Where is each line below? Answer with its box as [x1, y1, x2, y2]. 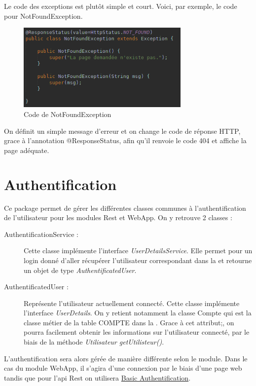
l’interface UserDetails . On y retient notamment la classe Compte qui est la [24, 308, 252, 318]
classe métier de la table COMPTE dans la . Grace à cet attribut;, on [24, 317, 234, 327]
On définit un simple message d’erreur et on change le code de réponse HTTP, [4, 125, 241, 136]
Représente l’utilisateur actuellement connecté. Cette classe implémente [24, 298, 240, 308]
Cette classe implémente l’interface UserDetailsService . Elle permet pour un [24, 245, 253, 256]
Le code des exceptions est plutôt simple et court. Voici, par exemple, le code [4, 1, 237, 11]
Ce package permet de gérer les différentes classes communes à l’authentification [4, 202, 246, 213]
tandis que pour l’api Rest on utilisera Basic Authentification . [4, 372, 191, 383]
